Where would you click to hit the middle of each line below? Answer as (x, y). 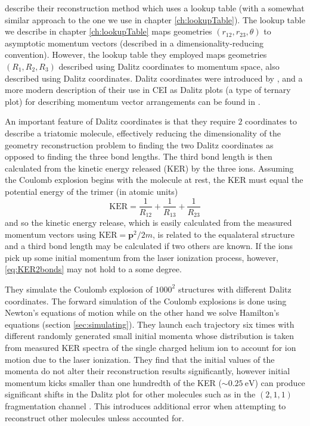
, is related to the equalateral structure (224, 234)
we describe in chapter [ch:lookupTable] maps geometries (108, 31)
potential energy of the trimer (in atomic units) (92, 191)
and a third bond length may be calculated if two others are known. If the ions (149, 246)
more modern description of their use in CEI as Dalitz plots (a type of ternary (148, 90)
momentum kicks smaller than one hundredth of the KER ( (113, 382)
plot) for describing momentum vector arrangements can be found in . (133, 101)
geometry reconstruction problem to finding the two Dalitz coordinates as (139, 144)
